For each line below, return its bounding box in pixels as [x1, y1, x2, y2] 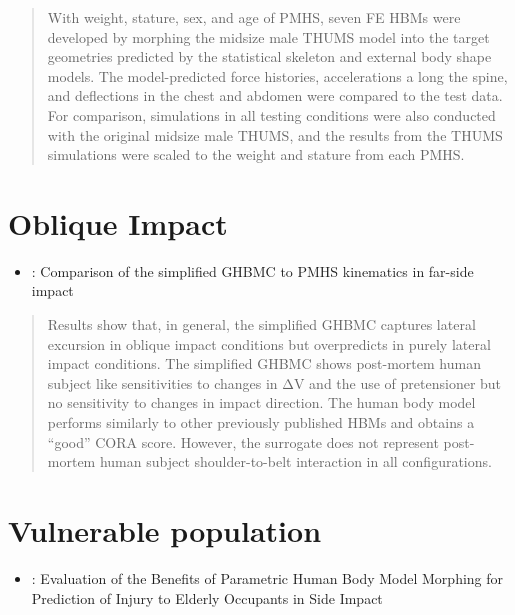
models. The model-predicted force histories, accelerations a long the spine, [47, 65, 508, 86]
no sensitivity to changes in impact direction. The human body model [47, 392, 476, 413]
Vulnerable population [8, 510, 322, 550]
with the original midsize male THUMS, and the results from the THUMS [47, 124, 503, 145]
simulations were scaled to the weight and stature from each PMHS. [47, 144, 465, 165]
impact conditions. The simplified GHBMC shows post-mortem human [47, 353, 481, 374]
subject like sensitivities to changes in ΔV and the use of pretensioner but [47, 372, 502, 393]
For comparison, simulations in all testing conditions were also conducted [47, 104, 496, 125]
